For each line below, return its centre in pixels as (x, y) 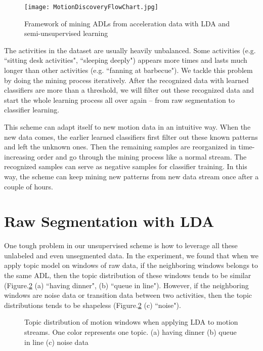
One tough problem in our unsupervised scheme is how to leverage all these (121, 245)
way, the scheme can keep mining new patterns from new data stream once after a (131, 176)
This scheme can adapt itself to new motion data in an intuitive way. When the (127, 127)
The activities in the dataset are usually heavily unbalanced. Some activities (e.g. (130, 50)
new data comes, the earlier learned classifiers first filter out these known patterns (131, 136)
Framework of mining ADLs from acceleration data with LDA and (127, 23)
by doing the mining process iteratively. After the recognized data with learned (126, 80)
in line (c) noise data (56, 342)
